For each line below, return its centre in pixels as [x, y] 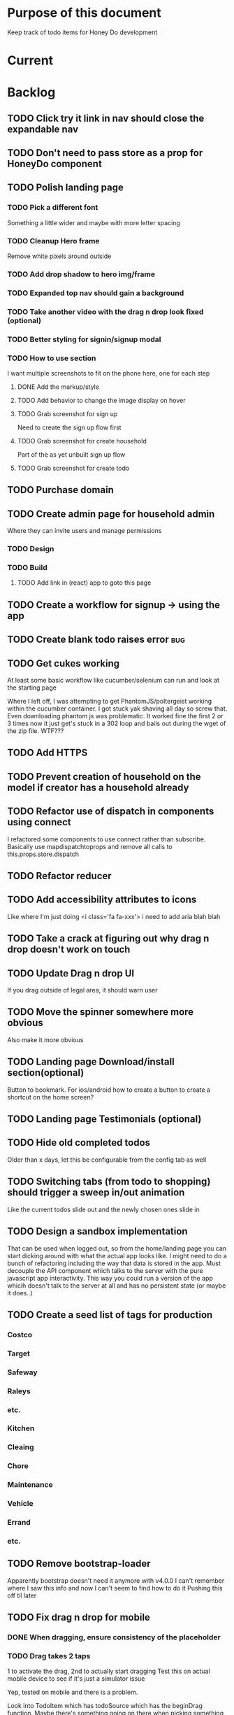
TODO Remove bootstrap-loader [79, 1564]
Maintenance [30, 1485]
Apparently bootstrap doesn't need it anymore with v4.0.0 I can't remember [116, 1580]
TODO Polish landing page [65, 188]
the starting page [32, 688]
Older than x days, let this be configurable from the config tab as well [107, 1160]
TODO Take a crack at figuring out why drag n [108, 939]
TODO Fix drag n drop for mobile [79, 1617]
